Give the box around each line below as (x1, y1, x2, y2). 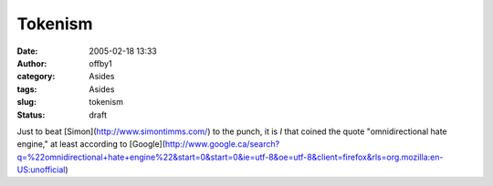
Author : (16, 57, 47, 68)
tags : (16, 83, 37, 95)
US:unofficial (16, 164, 66, 175)
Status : (16, 109, 46, 120)
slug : (16, 97, 37, 108)
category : (16, 71, 56, 82)
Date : (16, 46, 38, 57)
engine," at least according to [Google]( (16, 139, 166, 150)
